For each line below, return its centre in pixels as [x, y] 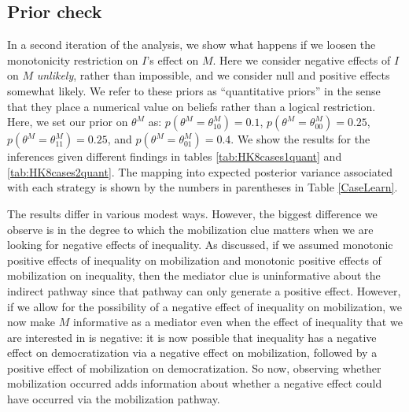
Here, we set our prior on [68, 122]
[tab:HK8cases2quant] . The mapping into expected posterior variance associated [200, 171]
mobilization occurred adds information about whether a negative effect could [195, 383]
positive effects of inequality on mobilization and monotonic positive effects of [194, 260]
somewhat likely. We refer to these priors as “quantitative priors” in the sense [194, 90]
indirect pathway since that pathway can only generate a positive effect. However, [204, 290]
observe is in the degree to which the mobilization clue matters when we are [190, 229]
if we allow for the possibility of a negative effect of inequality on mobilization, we [204, 306]
